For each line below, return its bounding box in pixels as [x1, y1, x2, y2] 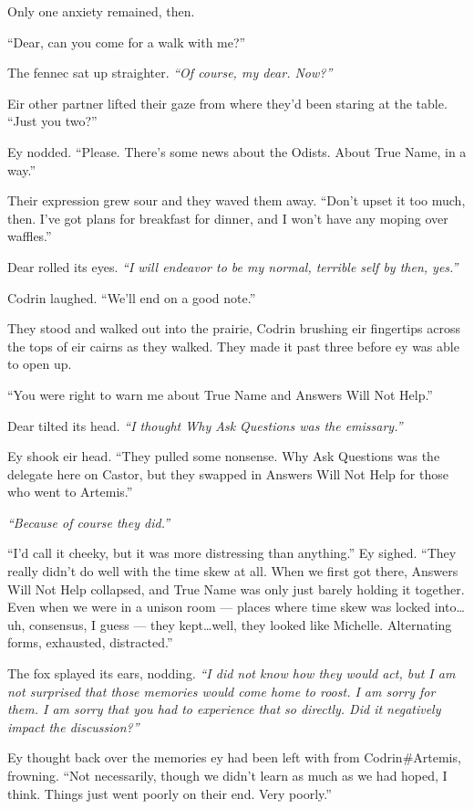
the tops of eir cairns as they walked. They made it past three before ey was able [7, 336, 459, 355]
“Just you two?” [7, 111, 98, 131]
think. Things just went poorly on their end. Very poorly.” [7, 783, 332, 803]
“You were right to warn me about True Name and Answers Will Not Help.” [7, 384, 433, 404]
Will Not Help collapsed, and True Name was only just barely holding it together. [7, 579, 465, 598]
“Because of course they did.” [7, 512, 170, 531]
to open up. [7, 354, 72, 373]
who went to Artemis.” [7, 482, 133, 501]
